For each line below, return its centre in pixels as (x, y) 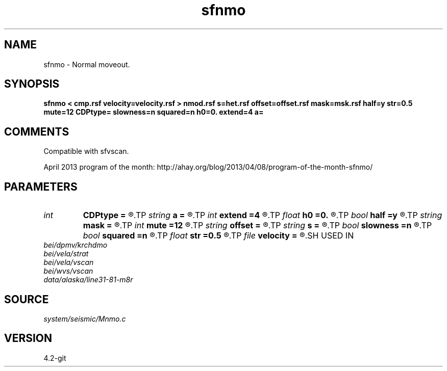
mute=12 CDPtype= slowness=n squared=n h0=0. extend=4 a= (154, 112)
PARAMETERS (41, 187)
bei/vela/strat (66, 254)
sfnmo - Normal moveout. (87, 64)
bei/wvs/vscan (68, 271)
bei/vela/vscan (69, 262)
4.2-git (55, 358)
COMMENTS (37, 131)
